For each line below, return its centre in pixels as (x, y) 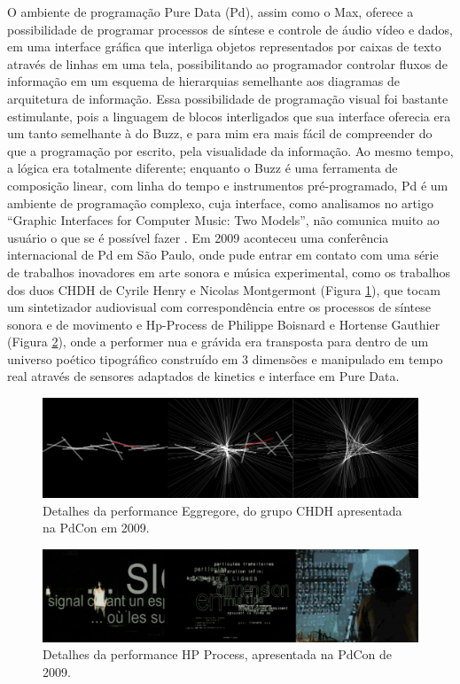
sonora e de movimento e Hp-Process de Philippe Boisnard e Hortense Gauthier (224, 324)
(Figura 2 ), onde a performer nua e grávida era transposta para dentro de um (218, 342)
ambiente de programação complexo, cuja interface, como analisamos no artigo (220, 202)
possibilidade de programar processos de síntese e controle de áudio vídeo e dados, (230, 29)
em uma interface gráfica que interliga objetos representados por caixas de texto (224, 47)
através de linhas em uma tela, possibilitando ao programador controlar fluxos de (227, 63)
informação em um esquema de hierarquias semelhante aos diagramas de (204, 81)
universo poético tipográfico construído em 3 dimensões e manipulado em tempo (225, 358)
